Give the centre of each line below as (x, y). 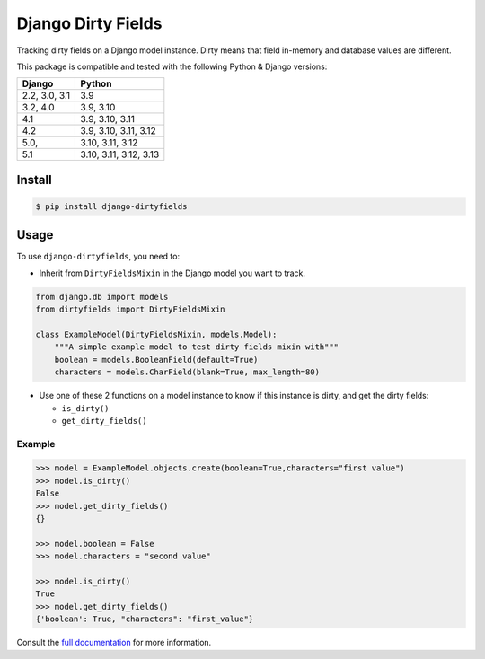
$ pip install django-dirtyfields (111, 206)
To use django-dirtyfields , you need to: (98, 257)
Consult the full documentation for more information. (114, 643)
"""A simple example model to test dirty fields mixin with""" (197, 347)
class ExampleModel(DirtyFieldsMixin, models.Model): (156, 334)
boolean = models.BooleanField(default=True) (156, 360)
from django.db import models (102, 297)
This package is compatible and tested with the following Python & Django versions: (172, 66)
